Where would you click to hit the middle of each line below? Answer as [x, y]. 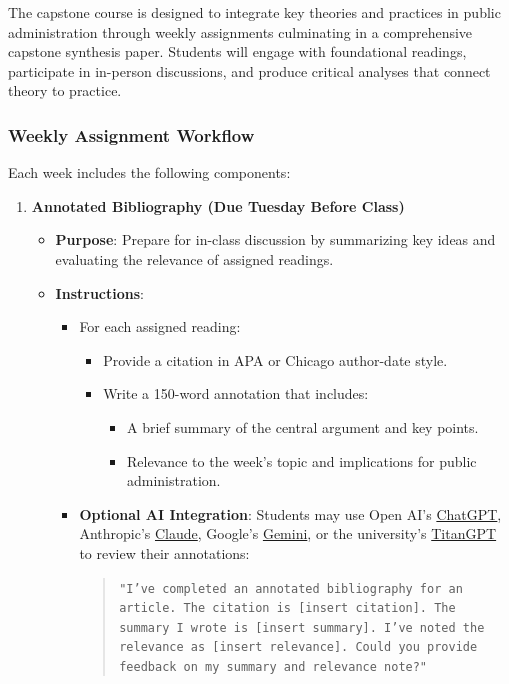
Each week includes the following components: [149, 172]
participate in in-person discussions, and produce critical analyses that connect [249, 70]
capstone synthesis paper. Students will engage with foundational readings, [237, 51]
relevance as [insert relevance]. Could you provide [298, 647]
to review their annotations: [164, 552]
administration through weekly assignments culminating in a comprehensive [240, 31]
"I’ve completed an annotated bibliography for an [291, 588]
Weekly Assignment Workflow [131, 134]
